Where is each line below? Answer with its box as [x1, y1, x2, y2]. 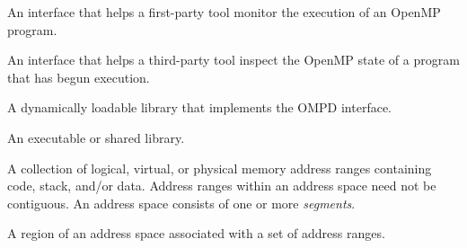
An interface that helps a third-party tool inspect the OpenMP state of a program [7, 50, 460, 69]
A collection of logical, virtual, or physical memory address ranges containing [7, 158, 432, 177]
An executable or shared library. [7, 128, 185, 146]
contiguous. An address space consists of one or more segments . [7, 193, 356, 212]
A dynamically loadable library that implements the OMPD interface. [7, 98, 392, 117]
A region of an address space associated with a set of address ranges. [7, 224, 385, 243]
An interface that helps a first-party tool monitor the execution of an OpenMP [7, 3, 441, 21]
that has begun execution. [7, 67, 150, 86]
